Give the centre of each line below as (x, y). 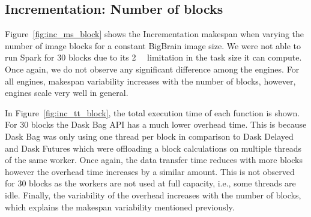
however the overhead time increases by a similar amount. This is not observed (150, 171)
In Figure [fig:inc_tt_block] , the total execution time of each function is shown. (152, 112)
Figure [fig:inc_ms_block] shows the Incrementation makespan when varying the (155, 34)
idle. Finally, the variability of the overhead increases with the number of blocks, (153, 195)
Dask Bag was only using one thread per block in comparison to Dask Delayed (149, 136)
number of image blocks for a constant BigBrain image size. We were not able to (153, 45)
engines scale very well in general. (67, 93)
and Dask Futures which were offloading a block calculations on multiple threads (153, 148)
